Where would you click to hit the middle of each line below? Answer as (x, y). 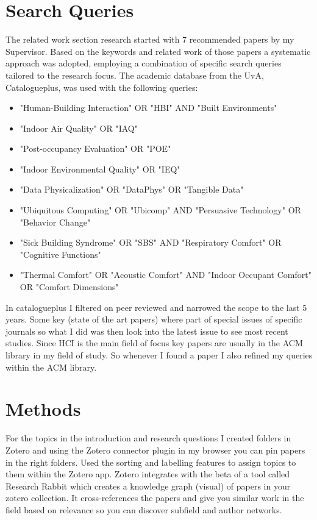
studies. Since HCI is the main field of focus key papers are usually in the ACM (154, 343)
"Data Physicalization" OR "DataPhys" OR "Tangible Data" (132, 189)
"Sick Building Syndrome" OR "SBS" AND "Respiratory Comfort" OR (151, 242)
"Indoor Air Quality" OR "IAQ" (79, 128)
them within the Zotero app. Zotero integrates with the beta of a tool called (148, 474)
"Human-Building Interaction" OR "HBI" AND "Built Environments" (148, 108)
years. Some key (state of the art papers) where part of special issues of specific (154, 319)
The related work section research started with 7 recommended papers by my (150, 39)
